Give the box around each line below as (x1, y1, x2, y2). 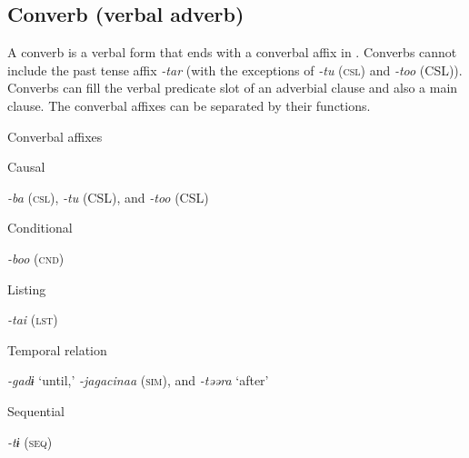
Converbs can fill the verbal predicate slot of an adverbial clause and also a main (7, 78, 458, 97)
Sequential (7, 401, 65, 420)
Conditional (7, 218, 73, 237)
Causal (7, 157, 45, 176)
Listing (7, 279, 46, 298)
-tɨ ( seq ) (7, 432, 53, 451)
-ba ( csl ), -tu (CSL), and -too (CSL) (7, 187, 209, 206)
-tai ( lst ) (7, 310, 58, 329)
